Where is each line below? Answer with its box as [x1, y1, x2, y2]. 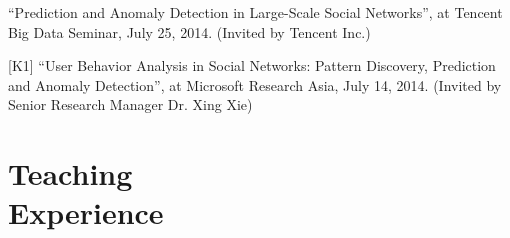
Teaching [8, 153, 133, 194]
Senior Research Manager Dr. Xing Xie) [8, 94, 253, 115]
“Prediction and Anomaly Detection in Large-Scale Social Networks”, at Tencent [8, 2, 503, 22]
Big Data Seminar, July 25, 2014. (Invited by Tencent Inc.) [8, 21, 371, 42]
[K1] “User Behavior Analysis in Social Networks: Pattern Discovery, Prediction [8, 55, 496, 76]
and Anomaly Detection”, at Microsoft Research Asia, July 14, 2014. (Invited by [8, 74, 502, 95]
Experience [8, 192, 164, 233]
